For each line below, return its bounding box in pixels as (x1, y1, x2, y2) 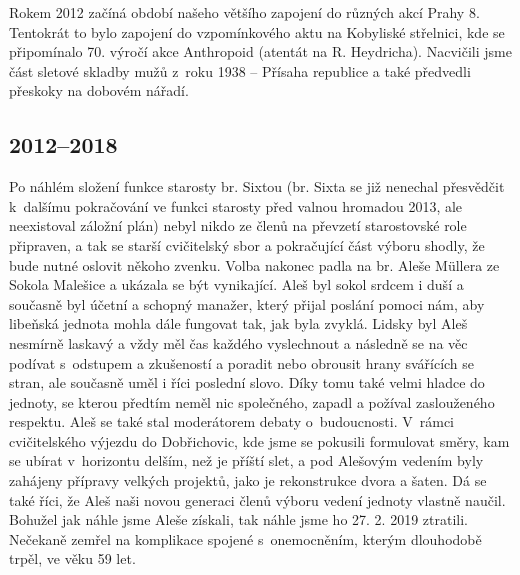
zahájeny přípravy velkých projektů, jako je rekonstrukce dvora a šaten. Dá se (9, 470, 487, 491)
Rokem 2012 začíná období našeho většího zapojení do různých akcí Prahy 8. (9, 2, 480, 22)
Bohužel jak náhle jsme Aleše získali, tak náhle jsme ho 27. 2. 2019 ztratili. (9, 509, 469, 530)
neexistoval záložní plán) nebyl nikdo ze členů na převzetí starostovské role (9, 215, 467, 236)
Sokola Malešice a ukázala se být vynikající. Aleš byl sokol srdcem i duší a (9, 274, 464, 295)
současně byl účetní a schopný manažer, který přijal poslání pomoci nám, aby (9, 293, 485, 314)
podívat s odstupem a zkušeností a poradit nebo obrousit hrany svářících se (9, 352, 475, 373)
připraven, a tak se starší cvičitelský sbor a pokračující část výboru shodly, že (9, 234, 485, 255)
